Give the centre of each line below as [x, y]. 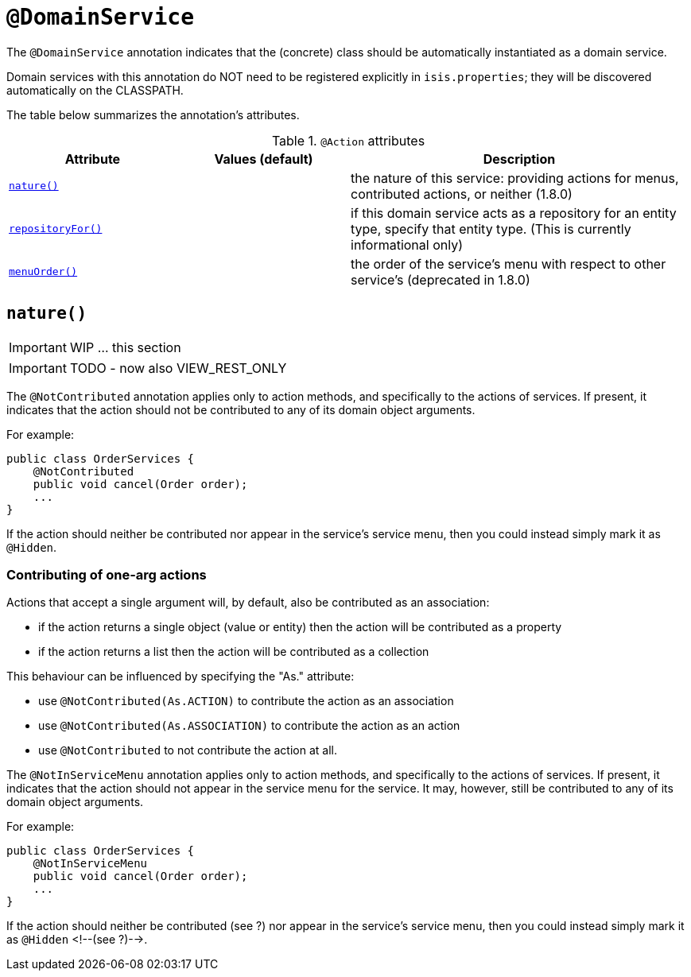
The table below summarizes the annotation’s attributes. [153, 114]
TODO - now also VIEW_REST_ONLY [178, 368]
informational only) [407, 244]
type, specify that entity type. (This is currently [491, 229]
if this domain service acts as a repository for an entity [514, 213]
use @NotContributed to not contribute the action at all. [188, 750]
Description [519, 159]
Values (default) [264, 159]
